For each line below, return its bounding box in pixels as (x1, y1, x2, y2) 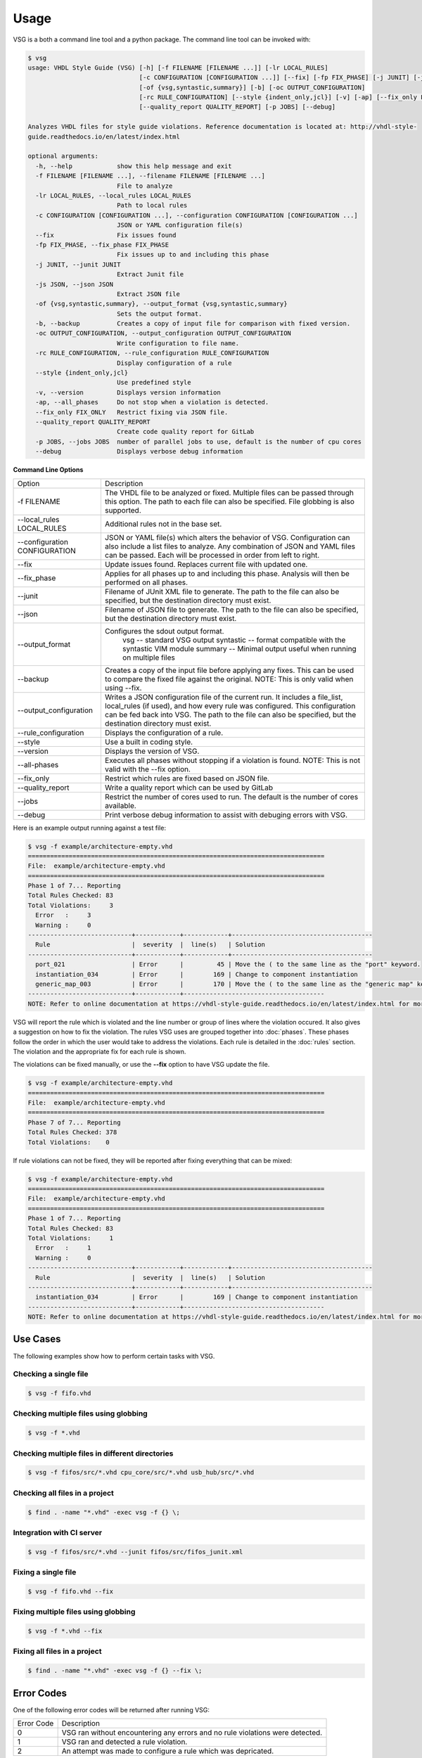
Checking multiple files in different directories (13, 1449, 174, 1458)
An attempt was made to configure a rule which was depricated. (61, 1746, 274, 1756)
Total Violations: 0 (27, 1138, 110, 1146)
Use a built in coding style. (104, 737, 193, 747)
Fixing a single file (13, 1567, 77, 1577)
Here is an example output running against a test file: (13, 823, 167, 832)
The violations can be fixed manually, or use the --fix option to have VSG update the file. (13, 1060, 270, 1069)
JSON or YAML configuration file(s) (116, 222, 243, 229)
